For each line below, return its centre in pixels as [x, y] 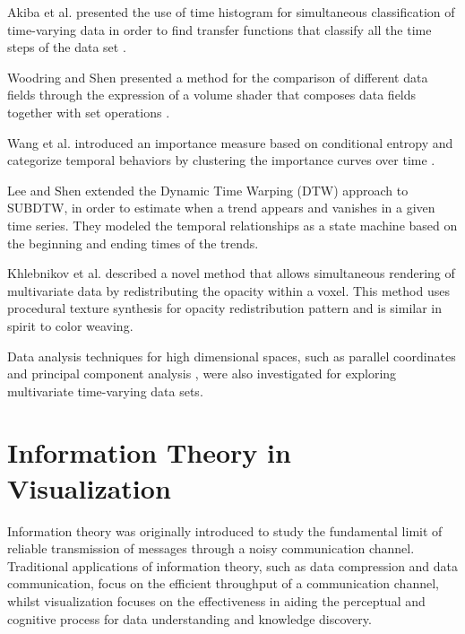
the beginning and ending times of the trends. [133, 243]
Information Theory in [149, 452]
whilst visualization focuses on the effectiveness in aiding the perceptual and [216, 600]
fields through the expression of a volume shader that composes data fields [212, 95]
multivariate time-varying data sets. [105, 391]
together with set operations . [89, 112]
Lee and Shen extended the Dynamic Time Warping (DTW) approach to [208, 190]
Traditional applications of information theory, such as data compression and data [233, 565]
